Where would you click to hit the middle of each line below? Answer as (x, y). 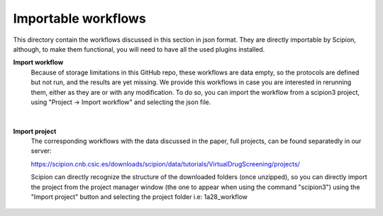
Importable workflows (80, 18)
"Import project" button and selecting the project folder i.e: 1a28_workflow (139, 197)
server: (41, 151)
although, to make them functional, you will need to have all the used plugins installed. (139, 49)
